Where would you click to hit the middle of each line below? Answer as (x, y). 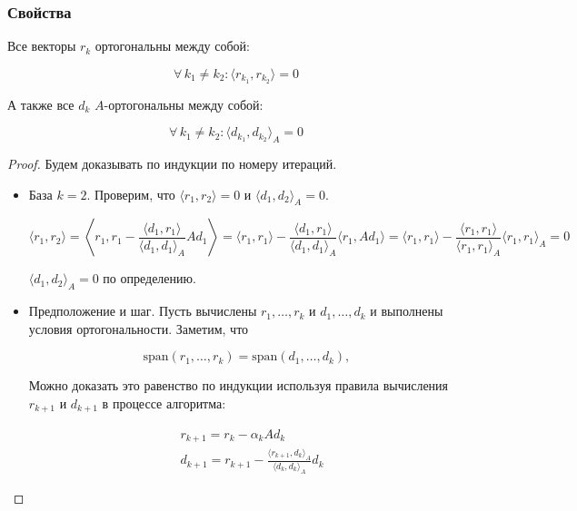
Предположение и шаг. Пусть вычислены (143, 311)
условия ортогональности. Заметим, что (139, 328)
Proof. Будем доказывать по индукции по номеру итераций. (172, 164)
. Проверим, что (131, 194)
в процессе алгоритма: (164, 403)
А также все (41, 104)
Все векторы (42, 46)
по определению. (149, 278)
